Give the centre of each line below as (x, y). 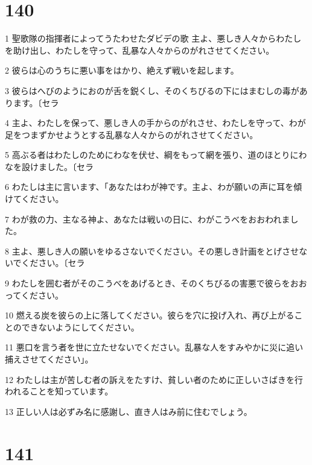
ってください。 (34, 295)
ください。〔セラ (53, 263)
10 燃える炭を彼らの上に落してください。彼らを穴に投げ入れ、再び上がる (150, 315)
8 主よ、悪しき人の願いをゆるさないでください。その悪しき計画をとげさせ (152, 251)
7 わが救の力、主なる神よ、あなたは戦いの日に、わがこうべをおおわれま (148, 219)
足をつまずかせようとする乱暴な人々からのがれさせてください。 (132, 134)
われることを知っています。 (59, 391)
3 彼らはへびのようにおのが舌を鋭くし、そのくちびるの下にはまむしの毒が (152, 90)
